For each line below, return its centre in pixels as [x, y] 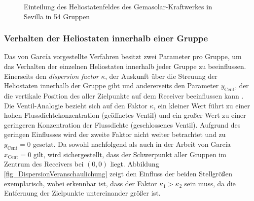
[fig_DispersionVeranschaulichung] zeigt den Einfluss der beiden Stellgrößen [118, 173]
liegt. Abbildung [135, 164]
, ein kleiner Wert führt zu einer [202, 105]
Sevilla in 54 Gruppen [57, 16]
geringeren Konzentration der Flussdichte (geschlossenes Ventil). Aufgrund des [122, 124]
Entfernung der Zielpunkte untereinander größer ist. [82, 193]
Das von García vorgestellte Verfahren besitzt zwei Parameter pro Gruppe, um [123, 56]
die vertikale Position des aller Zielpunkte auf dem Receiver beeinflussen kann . [124, 95]
